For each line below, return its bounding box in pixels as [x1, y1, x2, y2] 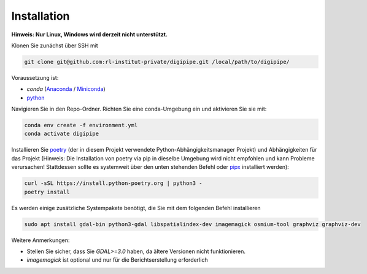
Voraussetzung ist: [11, 74, 59, 81]
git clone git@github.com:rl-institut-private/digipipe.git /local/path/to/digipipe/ [24, 58, 290, 65]
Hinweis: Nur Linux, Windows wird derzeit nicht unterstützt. [11, 31, 168, 38]
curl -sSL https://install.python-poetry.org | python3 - [24, 180, 203, 187]
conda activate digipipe [24, 130, 99, 138]
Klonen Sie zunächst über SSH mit [11, 42, 98, 49]
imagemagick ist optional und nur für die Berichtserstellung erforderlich [26, 256, 208, 264]
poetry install [24, 188, 70, 195]
